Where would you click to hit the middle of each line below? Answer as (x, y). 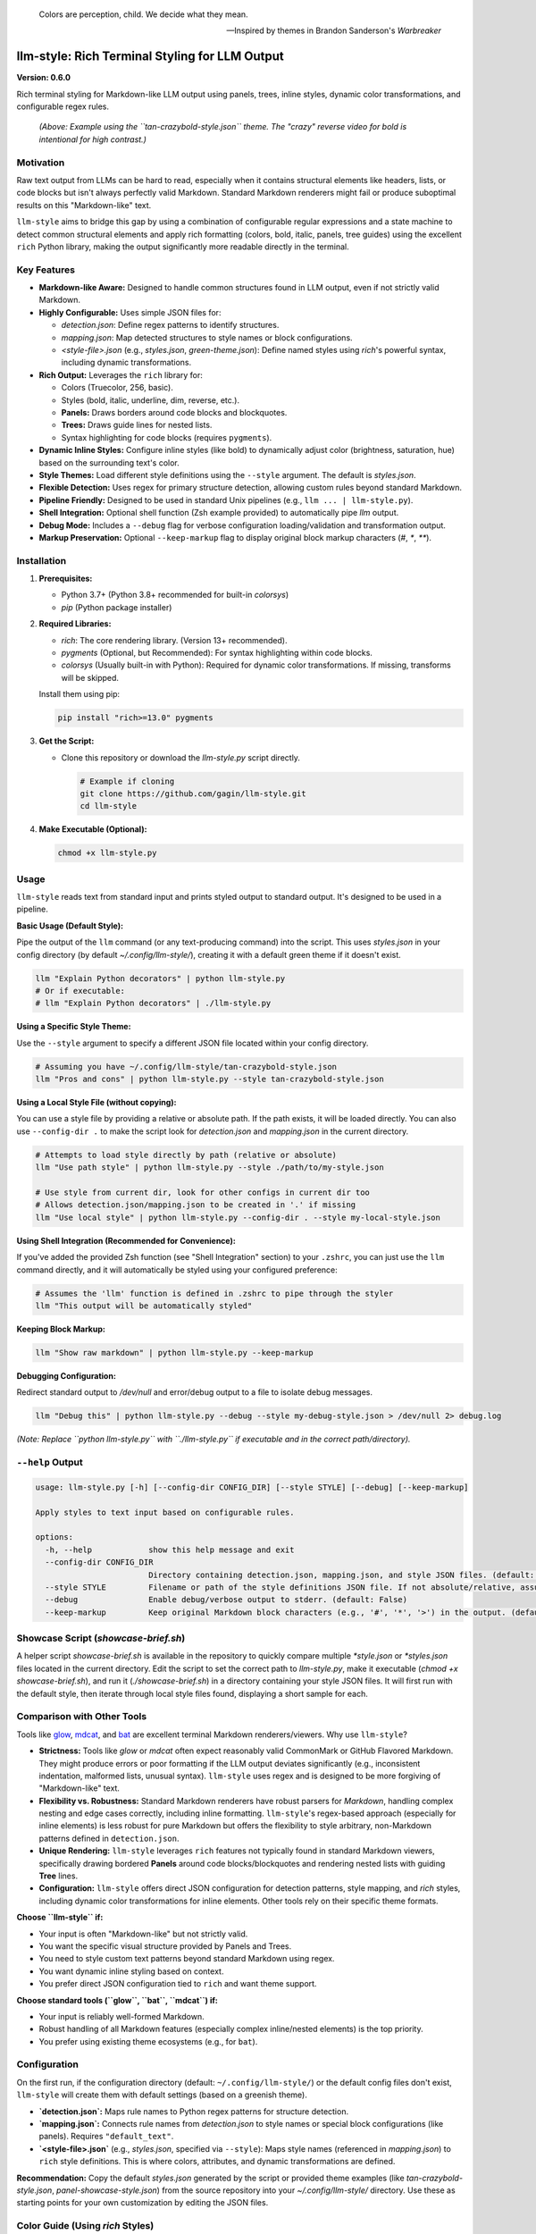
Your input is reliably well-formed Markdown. (121, 2016)
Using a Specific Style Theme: (74, 1027)
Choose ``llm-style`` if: (60, 1918)
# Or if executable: (80, 991)
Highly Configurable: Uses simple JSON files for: (130, 312)
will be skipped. (90, 677)
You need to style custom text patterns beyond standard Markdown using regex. (187, 1959)
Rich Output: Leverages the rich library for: (121, 374)
